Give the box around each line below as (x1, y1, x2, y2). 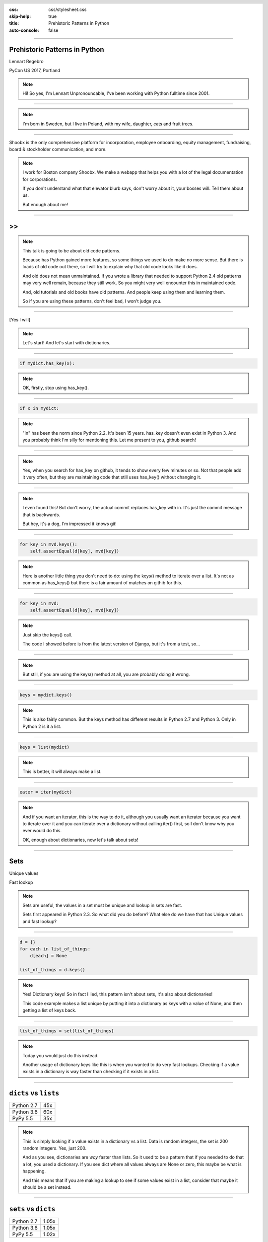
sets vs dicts (9, 1205, 56, 1213)
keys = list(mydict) (19, 744, 69, 750)
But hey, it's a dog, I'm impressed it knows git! (22, 521, 117, 527)
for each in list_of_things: (19, 946, 91, 951)
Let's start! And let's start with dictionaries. (22, 340, 111, 346)
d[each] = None (30, 953, 67, 959)
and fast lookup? (22, 918, 57, 924)
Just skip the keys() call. (22, 631, 72, 638)
